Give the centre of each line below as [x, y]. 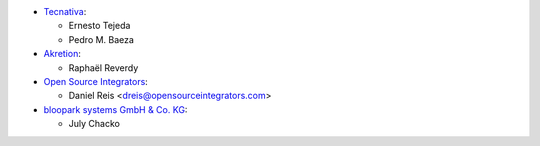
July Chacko [94, 124]
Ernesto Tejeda [99, 26]
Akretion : [62, 54]
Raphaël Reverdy [103, 67]
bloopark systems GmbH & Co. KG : [115, 109]
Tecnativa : [65, 11]
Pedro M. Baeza [101, 39]
